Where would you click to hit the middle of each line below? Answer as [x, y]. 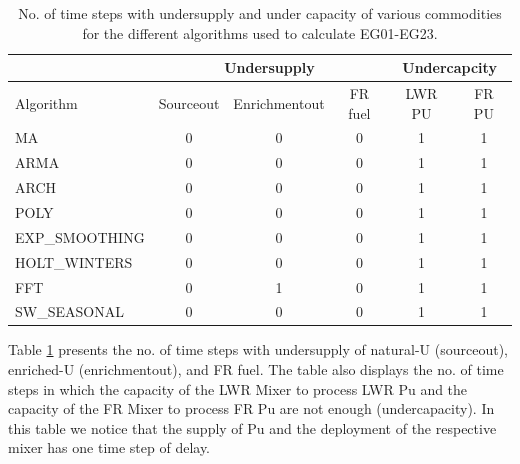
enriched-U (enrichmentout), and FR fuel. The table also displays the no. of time [256, 369]
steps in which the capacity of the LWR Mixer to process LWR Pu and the [238, 388]
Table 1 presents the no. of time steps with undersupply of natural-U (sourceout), [258, 349]
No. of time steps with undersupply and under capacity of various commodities [260, 13]
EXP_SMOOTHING [80, 236]
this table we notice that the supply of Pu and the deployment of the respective [252, 427]
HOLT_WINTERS [74, 261]
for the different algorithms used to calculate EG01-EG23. [260, 32]
